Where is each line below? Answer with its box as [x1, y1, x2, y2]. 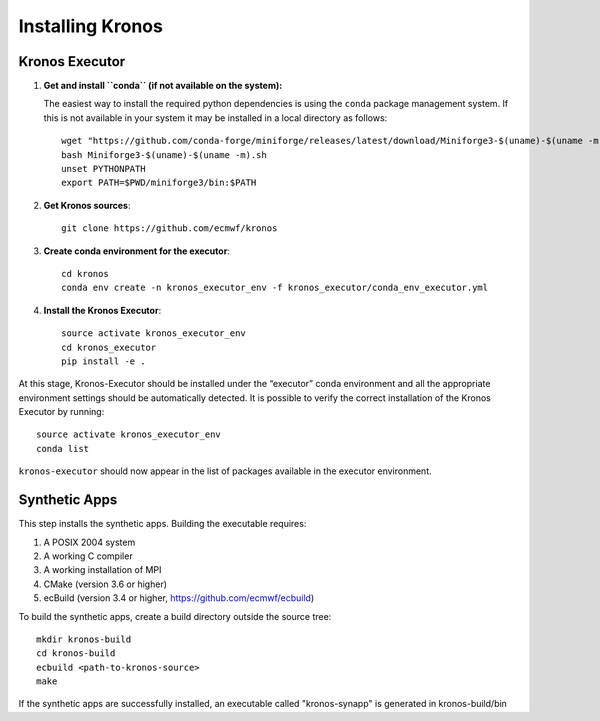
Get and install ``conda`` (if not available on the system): [43, 80, 283, 92]
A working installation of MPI [43, 564, 162, 576]
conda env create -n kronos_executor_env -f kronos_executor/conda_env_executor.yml [61, 282, 489, 294]
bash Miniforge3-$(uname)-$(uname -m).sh [61, 149, 267, 160]
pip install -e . [61, 355, 146, 367]
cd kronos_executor [61, 341, 157, 353]
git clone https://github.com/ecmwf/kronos [61, 223, 278, 234]
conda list [36, 443, 90, 454]
